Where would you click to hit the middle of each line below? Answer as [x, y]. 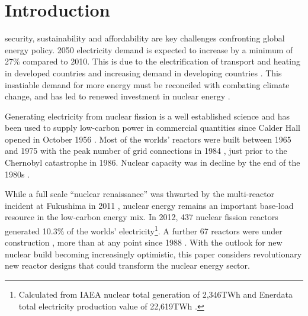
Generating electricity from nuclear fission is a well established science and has [147, 116]
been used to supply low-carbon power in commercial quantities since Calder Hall [153, 128]
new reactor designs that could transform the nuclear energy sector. [127, 265]
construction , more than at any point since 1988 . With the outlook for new [144, 242]
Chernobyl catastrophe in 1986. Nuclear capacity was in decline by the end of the [153, 162]
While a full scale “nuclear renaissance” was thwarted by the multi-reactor [140, 194]
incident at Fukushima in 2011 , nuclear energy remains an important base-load [149, 205]
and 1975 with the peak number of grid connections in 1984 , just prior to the [146, 151]
